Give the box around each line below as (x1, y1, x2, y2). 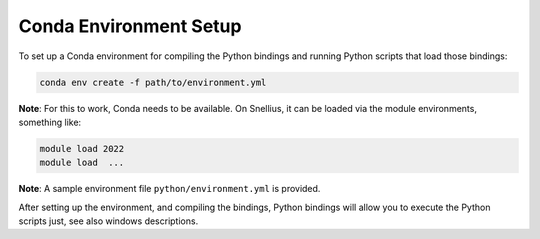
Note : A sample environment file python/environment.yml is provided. (18, 183, 321, 195)
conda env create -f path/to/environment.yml (39, 76, 267, 88)
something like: (18, 116, 82, 128)
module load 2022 (39, 143, 125, 154)
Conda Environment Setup (18, 15, 242, 37)
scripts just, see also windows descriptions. (18, 215, 199, 227)
